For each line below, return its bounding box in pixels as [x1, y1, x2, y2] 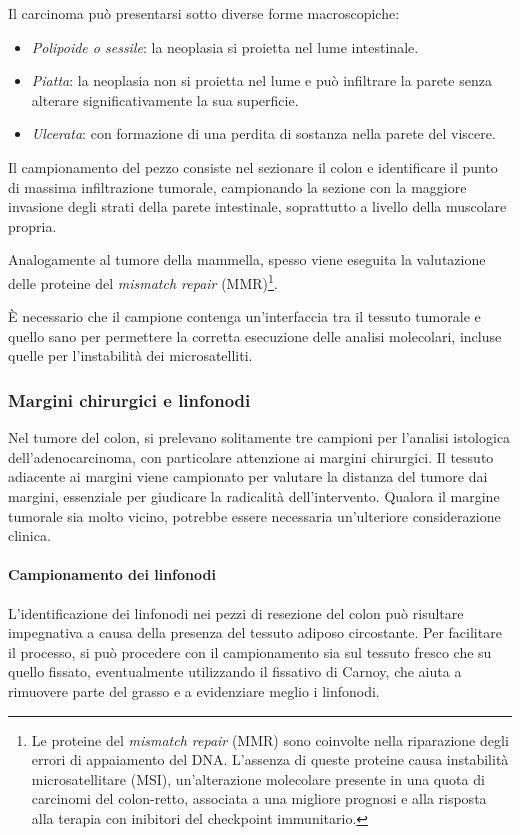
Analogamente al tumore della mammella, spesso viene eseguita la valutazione [8, 249, 486, 270]
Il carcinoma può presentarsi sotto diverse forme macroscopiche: [8, 3, 400, 23]
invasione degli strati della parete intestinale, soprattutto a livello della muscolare [8, 196, 507, 217]
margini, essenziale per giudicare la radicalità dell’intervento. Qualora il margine [8, 485, 500, 506]
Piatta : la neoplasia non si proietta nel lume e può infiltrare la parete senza [31, 70, 492, 91]
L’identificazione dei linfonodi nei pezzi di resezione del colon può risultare [8, 602, 464, 623]
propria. [8, 215, 57, 236]
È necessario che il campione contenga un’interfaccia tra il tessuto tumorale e [8, 306, 481, 327]
